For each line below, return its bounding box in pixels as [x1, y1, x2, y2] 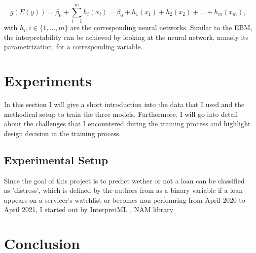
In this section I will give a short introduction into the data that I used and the [4, 99, 245, 109]
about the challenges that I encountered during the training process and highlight [4, 118, 251, 129]
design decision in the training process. [4, 128, 121, 138]
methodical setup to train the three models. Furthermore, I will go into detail [4, 108, 238, 119]
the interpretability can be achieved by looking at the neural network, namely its [4, 32, 249, 42]
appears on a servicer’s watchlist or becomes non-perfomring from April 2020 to [4, 194, 245, 205]
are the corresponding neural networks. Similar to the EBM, [70, 22, 253, 33]
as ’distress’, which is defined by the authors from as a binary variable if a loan [4, 185, 243, 195]
